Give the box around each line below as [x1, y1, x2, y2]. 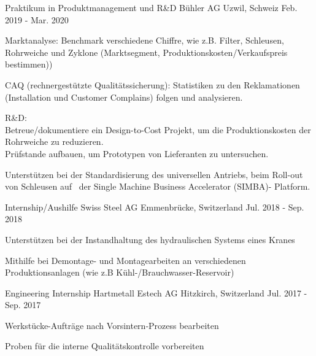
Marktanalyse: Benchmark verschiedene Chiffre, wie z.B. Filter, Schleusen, [5, 34, 284, 47]
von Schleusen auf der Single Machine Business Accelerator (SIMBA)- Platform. [5, 180, 310, 193]
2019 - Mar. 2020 [5, 13, 69, 26]
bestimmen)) [5, 58, 53, 71]
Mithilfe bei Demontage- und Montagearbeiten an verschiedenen [5, 253, 246, 266]
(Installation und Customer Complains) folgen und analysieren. [5, 90, 243, 103]
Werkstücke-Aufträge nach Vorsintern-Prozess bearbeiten [5, 319, 219, 331]
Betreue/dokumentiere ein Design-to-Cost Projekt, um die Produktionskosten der [5, 123, 311, 136]
